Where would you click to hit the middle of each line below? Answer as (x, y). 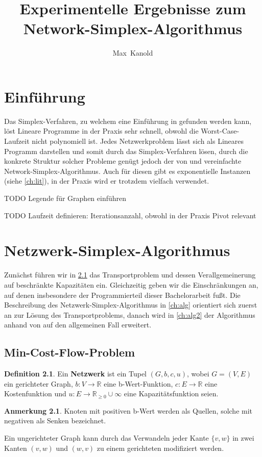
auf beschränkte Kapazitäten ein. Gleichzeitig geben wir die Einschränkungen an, (131, 284)
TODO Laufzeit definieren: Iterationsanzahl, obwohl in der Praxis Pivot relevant (130, 215)
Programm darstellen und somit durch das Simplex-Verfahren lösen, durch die (126, 151)
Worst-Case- (220, 131)
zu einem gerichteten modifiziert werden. (160, 448)
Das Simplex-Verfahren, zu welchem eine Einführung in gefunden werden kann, (128, 121)
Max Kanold (133, 53)
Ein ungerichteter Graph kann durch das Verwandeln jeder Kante (106, 438)
